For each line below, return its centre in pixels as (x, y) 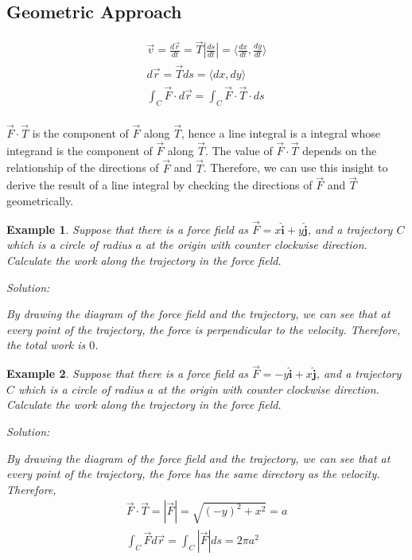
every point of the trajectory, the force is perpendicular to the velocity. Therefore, (204, 329)
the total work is (46, 345)
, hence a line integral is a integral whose (281, 133)
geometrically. (40, 201)
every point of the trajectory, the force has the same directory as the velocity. (193, 474)
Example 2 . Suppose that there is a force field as (127, 373)
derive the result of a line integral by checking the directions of (159, 185)
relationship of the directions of (83, 167)
